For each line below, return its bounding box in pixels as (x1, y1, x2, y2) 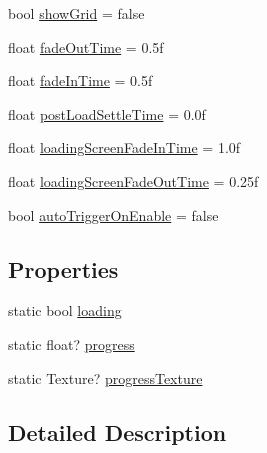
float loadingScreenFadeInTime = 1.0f (8, 137, 241, 158)
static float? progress (8, 333, 135, 354)
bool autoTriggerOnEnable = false (8, 204, 219, 225)
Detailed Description (8, 416, 227, 447)
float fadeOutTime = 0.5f (8, 36, 164, 57)
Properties (8, 253, 119, 284)
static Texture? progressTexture (8, 367, 203, 388)
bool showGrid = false (8, 3, 145, 23)
